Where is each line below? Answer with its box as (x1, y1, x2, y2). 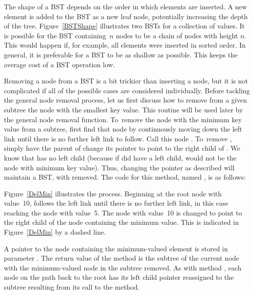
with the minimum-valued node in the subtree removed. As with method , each (4, 262, 242, 272)
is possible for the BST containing (4, 30, 106, 40)
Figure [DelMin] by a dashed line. (4, 227, 106, 237)
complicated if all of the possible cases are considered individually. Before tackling (4, 85, 250, 95)
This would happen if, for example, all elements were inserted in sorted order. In (4, 40, 246, 50)
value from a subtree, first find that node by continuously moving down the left (4, 124, 242, 134)
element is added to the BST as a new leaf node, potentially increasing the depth (4, 11, 248, 21)
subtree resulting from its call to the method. (4, 282, 140, 292)
